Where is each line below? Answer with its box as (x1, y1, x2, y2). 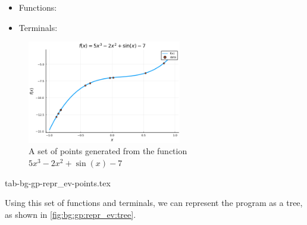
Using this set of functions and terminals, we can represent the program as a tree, (5, 196, 303, 209)
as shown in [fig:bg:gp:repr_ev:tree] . (5, 208, 136, 220)
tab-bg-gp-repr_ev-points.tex (5, 176, 111, 189)
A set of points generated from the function (29, 145, 187, 157)
